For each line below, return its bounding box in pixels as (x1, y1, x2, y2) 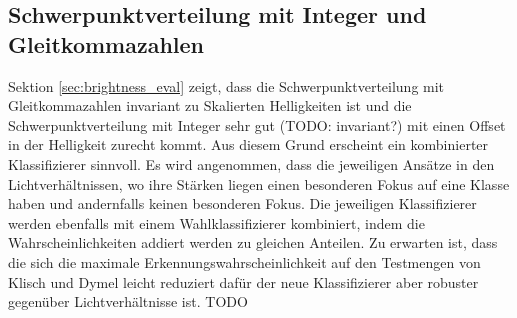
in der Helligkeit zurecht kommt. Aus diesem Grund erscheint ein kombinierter (8, 134, 489, 155)
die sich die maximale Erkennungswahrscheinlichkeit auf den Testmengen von (8, 251, 481, 272)
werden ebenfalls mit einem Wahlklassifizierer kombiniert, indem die (8, 212, 425, 233)
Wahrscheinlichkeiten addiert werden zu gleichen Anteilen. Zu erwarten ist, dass (8, 232, 498, 253)
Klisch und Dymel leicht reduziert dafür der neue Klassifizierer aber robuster (8, 271, 479, 292)
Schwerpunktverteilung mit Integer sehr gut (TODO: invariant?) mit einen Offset (8, 114, 506, 135)
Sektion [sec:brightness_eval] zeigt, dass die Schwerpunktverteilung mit (8, 75, 445, 96)
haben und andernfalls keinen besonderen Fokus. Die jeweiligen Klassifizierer (8, 193, 477, 214)
